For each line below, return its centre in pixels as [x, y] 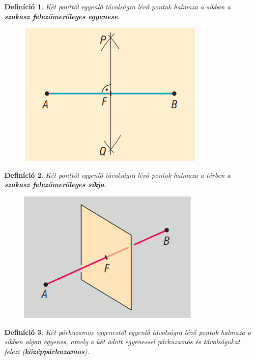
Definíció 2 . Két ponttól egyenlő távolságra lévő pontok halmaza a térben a [118, 175]
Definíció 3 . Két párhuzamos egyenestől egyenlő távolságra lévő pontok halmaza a [128, 332]
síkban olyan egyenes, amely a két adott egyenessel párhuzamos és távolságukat [122, 342]
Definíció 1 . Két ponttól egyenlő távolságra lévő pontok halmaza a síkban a [118, 6]
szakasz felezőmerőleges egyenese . [62, 16]
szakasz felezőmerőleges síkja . [56, 184]
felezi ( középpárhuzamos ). [47, 351]
